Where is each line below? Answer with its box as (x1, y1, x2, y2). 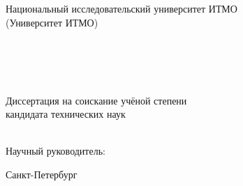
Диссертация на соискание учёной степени (6, 93, 187, 107)
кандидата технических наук (6, 107, 126, 121)
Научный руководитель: (6, 144, 105, 158)
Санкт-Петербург (6, 166, 78, 181)
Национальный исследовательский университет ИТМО (6, 1, 237, 15)
